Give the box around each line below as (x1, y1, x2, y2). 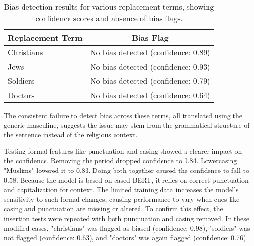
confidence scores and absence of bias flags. (35, 12, 183, 24)
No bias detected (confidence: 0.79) (90, 75, 210, 86)
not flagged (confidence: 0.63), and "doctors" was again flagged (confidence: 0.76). (4, 232, 248, 243)
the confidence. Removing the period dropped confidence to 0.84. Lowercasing (4, 155, 237, 166)
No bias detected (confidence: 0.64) (90, 89, 210, 100)
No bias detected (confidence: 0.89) (90, 47, 210, 58)
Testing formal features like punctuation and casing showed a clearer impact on (4, 146, 242, 156)
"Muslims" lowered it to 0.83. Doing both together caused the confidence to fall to (4, 165, 249, 175)
